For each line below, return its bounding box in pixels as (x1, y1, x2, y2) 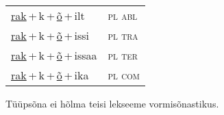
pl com (108, 67, 140, 83)
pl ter (108, 47, 138, 63)
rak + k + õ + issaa (11, 47, 97, 63)
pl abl (108, 8, 138, 23)
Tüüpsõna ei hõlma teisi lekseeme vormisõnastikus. (5, 97, 219, 110)
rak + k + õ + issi (11, 27, 90, 43)
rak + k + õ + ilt (11, 8, 85, 23)
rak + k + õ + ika (11, 67, 89, 83)
